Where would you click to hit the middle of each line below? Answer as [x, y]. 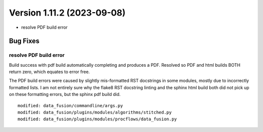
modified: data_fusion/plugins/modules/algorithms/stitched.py [95, 113]
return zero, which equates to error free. [49, 72]
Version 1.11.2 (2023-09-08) [67, 13]
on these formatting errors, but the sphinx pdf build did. [65, 94]
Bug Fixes [24, 41]
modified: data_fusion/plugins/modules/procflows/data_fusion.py [97, 119]
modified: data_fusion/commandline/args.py [70, 105]
